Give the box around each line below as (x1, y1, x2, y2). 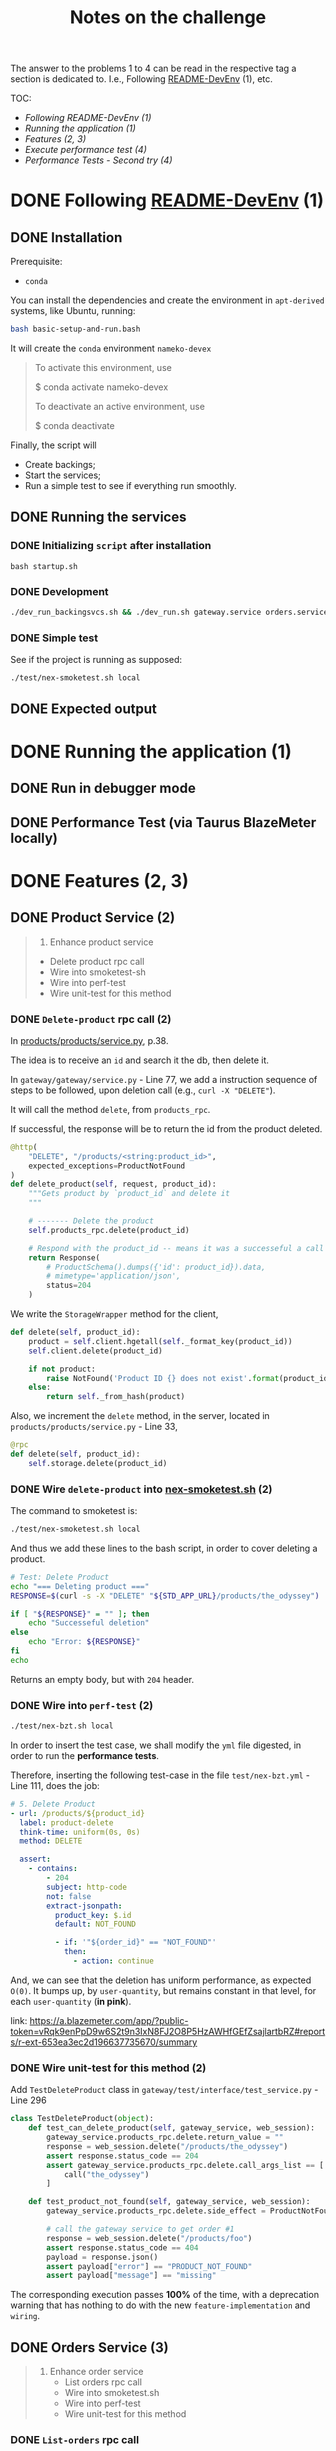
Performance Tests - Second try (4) (24, 154, 173, 166)
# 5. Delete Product (10, 1799, 97, 1809)
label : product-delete (19, 1817, 114, 1828)
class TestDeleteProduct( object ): (10, 2114, 155, 2124)
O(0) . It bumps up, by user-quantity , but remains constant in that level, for (10, 1984, 317, 1996)
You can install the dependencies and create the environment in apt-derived (10, 294, 325, 306)
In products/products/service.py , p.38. (10, 1034, 169, 1046)
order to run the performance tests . (10, 1749, 160, 1761)
